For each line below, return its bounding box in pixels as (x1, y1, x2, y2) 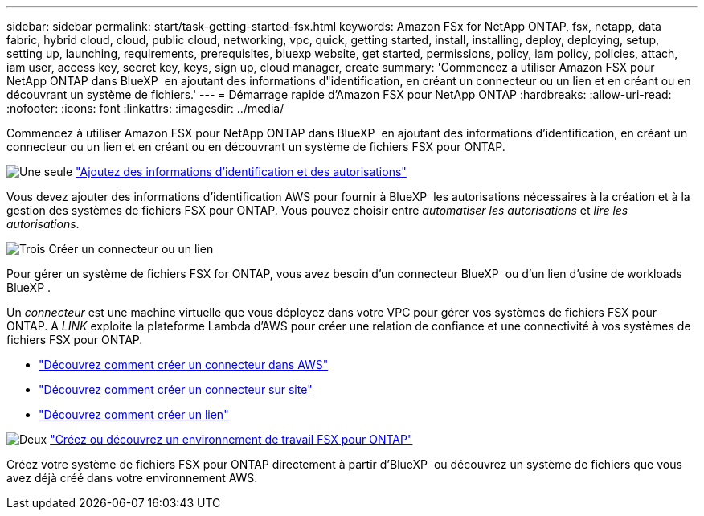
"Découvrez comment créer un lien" (39, 407, 229, 421)
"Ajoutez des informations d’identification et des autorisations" (76, 165, 407, 178)
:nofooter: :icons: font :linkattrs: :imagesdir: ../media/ (6, 101, 284, 115)
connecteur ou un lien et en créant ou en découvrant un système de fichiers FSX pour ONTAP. (6, 140, 505, 154)
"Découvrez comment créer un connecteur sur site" (39, 383, 313, 396)
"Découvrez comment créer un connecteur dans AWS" (39, 358, 329, 371)
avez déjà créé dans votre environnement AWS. (6, 471, 258, 485)
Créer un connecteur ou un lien (48, 242, 214, 256)
